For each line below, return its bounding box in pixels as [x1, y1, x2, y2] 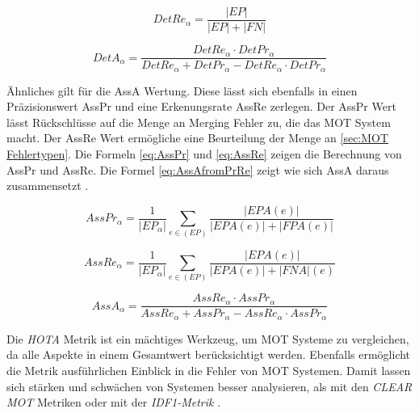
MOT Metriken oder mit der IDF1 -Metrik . [6, 394, 221, 411]
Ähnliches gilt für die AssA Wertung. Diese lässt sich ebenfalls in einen [6, 82, 358, 99]
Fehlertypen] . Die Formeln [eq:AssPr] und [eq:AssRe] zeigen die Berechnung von [6, 145, 402, 162]
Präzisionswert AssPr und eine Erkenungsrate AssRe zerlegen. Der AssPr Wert [6, 98, 396, 115]
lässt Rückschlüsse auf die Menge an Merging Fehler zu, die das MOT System [6, 113, 391, 130]
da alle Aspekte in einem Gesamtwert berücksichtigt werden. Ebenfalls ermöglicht [6, 346, 411, 363]
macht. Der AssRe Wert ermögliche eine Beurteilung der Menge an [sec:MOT [6, 129, 389, 146]
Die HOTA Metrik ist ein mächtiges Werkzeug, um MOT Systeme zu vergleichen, [6, 330, 409, 347]
